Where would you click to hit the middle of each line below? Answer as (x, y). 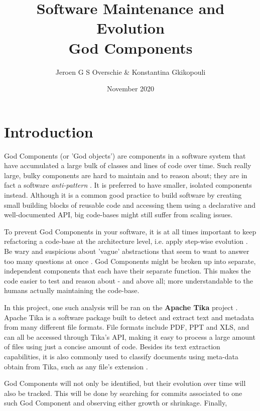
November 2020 (131, 89)
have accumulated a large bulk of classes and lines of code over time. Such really (128, 165)
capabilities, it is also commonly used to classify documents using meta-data (121, 356)
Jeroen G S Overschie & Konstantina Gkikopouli (131, 72)
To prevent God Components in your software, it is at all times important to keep (130, 231)
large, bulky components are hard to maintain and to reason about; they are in (126, 175)
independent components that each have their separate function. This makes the (127, 271)
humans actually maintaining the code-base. (72, 290)
